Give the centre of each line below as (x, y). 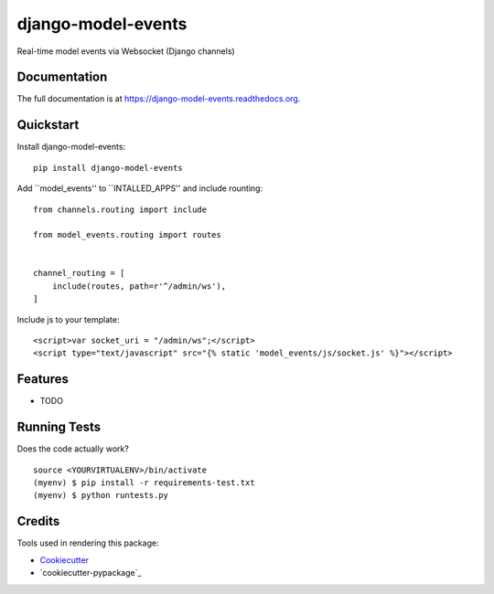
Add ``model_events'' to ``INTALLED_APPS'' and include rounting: (140, 188)
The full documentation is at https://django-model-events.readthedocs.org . (159, 99)
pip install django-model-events (108, 168)
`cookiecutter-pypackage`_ (91, 573)
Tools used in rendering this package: (88, 543)
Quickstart (48, 125)
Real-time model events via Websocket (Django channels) (126, 51)
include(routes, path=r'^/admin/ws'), (139, 286)
